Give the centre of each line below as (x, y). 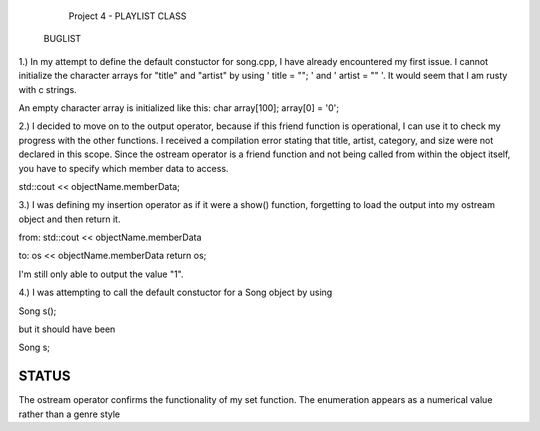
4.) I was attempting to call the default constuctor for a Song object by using (175, 292)
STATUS (44, 376)
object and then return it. (69, 219)
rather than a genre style (69, 414)
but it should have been (67, 329)
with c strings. (47, 89)
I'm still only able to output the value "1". (101, 274)
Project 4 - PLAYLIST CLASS (127, 16)
